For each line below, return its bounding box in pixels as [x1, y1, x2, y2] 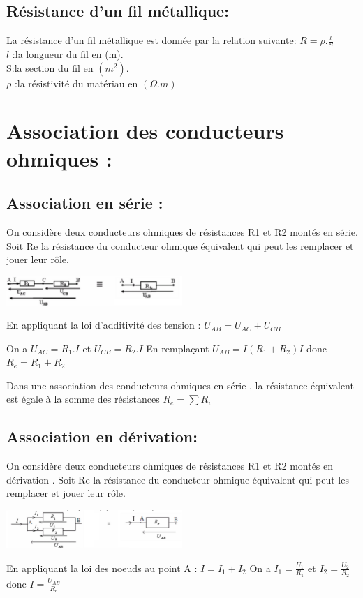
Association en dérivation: [6, 426, 198, 447]
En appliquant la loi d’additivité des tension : [6, 317, 201, 332]
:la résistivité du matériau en [14, 75, 138, 90]
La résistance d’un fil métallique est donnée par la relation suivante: [6, 33, 297, 47]
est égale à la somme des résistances [6, 391, 160, 406]
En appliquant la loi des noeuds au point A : [6, 560, 198, 575]
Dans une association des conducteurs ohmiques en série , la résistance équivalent [6, 378, 354, 392]
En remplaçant [146, 341, 209, 355]
